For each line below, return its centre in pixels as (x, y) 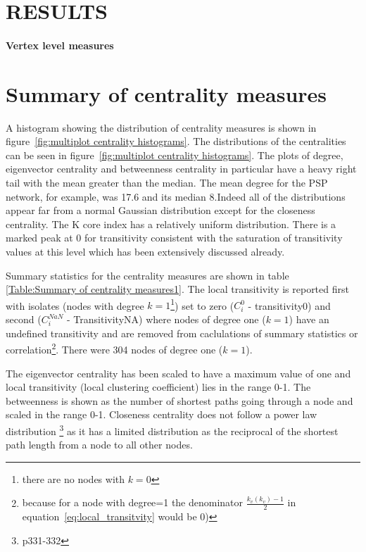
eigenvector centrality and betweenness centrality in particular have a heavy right (181, 169)
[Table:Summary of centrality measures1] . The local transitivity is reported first (177, 289)
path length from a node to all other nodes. (99, 445)
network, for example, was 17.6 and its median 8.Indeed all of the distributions (176, 196)
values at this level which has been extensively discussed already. (145, 252)
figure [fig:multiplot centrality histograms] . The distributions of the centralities (176, 141)
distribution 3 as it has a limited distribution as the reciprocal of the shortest (172, 429)
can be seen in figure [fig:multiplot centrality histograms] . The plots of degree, (175, 155)
